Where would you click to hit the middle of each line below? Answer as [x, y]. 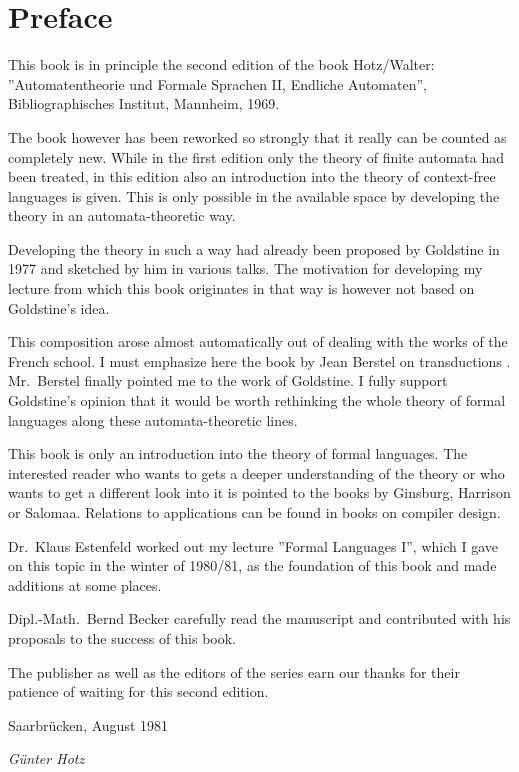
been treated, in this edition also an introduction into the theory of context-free [252, 176]
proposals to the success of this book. [122, 637]
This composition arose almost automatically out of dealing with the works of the [258, 341]
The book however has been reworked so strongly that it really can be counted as [257, 136]
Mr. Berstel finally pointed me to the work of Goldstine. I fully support [228, 380]
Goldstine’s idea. [59, 307]
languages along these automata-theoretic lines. [153, 419]
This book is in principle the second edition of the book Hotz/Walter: [221, 64]
